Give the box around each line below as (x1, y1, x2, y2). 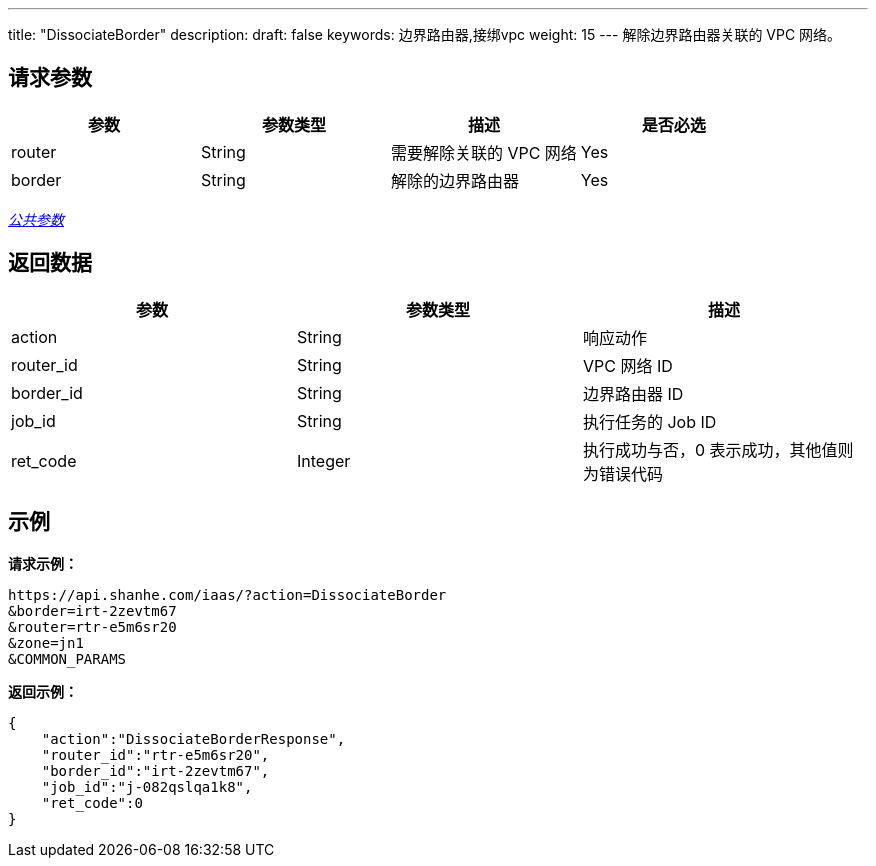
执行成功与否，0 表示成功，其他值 (582, 439, 838, 460)
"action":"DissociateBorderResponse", (41, 730, 346, 747)
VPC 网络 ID (582, 355, 673, 376)
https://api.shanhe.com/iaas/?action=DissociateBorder (8, 586, 447, 603)
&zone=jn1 (8, 634, 84, 651)
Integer (296, 450, 351, 471)
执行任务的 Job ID (582, 411, 717, 432)
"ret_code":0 (41, 794, 143, 811)
